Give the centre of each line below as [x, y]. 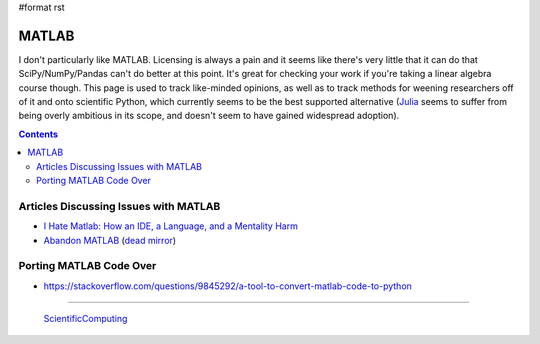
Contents [38, 134]
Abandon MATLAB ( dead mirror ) [110, 240]
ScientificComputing [85, 319]
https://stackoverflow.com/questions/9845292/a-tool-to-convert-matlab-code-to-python [227, 286]
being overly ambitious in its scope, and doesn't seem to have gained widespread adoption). [209, 116]
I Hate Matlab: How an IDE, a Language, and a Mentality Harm [171, 226]
